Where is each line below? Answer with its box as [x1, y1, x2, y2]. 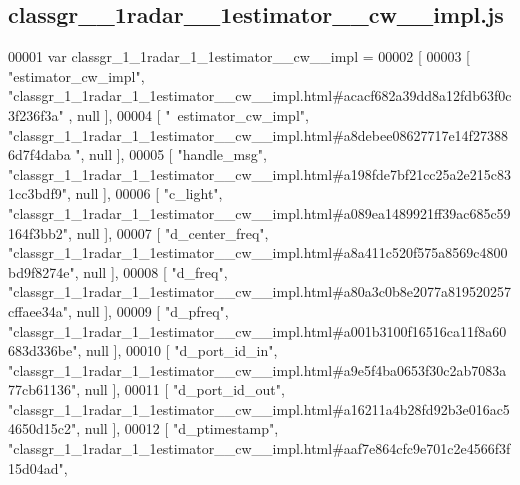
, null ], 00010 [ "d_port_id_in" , [77, 340, 278, 361]
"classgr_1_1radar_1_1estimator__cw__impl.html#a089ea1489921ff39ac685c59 [8, 202, 511, 223]
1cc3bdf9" [8, 183, 67, 204]
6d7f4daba [8, 144, 71, 165]
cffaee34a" [8, 300, 69, 321]
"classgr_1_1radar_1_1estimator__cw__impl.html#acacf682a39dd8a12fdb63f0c [8, 85, 512, 106]
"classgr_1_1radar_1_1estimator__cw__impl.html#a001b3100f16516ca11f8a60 [8, 320, 507, 341]
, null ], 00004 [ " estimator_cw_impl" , [68, 104, 309, 125]
